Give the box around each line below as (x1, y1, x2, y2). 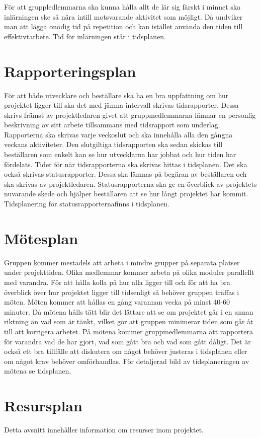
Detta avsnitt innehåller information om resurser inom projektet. (4, 424, 204, 434)
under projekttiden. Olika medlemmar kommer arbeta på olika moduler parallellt (4, 267, 254, 277)
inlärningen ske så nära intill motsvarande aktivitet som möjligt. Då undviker (4, 11, 243, 22)
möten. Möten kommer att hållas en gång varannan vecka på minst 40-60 (4, 297, 230, 307)
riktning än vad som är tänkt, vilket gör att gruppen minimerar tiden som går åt (4, 316, 253, 327)
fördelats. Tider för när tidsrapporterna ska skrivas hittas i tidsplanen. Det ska (4, 159, 247, 169)
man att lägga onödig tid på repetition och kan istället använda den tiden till (4, 21, 243, 32)
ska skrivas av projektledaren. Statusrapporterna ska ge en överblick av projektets (4, 178, 257, 189)
